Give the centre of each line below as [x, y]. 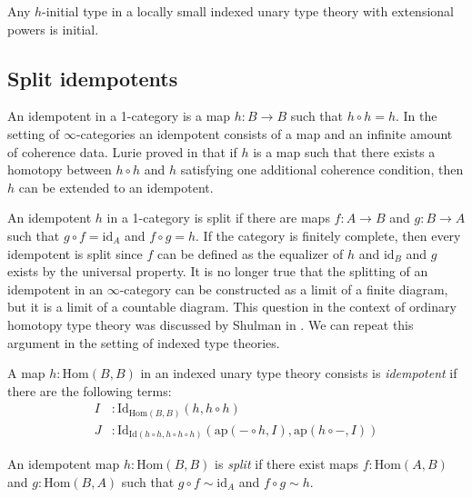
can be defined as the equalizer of [250, 253]
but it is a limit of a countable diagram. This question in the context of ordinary [232, 307]
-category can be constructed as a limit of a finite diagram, [284, 289]
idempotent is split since [75, 253]
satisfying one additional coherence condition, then [322, 169]
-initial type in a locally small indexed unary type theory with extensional [248, 11]
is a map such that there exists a [344, 151]
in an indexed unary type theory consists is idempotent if [299, 373]
